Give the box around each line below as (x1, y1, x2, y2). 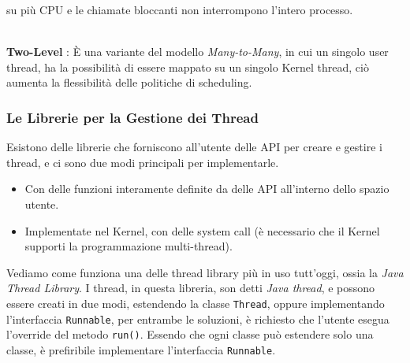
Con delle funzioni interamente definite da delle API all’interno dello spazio (24, 180, 389, 197)
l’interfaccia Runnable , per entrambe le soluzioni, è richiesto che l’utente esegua (6, 310, 389, 327)
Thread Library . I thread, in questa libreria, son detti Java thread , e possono (6, 280, 375, 296)
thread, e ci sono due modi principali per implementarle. (6, 154, 279, 170)
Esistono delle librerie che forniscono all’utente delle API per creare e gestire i (6, 139, 382, 155)
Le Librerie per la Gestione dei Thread (6, 107, 259, 127)
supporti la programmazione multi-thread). (24, 238, 233, 254)
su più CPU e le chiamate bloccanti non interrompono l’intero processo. (6, 2, 353, 17)
